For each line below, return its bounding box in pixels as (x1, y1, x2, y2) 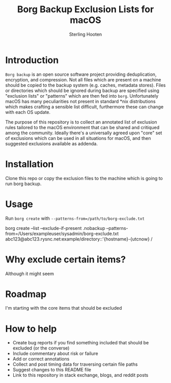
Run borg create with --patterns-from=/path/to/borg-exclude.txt (5, 215, 145, 221)
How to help (5, 323, 57, 334)
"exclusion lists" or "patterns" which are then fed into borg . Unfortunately (5, 93, 159, 99)
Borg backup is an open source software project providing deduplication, (5, 71, 157, 77)
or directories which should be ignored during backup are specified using (5, 87, 159, 94)
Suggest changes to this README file (12, 367, 92, 373)
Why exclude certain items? (5, 253, 126, 265)
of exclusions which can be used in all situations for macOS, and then (5, 135, 151, 141)
